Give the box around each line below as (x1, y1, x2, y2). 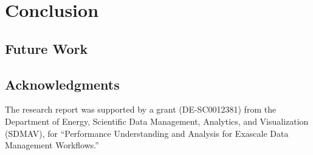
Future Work (5, 39, 88, 58)
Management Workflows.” (5, 139, 99, 151)
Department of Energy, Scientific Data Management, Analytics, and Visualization (5, 114, 309, 127)
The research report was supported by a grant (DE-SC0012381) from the (5, 103, 277, 116)
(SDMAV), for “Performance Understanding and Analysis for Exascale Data (5, 127, 289, 139)
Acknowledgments (5, 74, 120, 93)
